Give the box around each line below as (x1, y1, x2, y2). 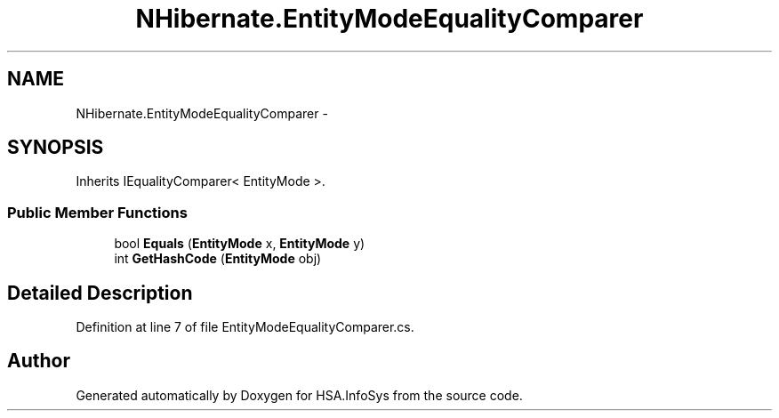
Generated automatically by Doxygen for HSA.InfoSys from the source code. (76, 387, 523, 403)
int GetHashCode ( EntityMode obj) (114, 251, 322, 267)
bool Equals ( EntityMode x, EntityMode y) (114, 236, 365, 252)
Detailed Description (7, 281, 193, 304)
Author (7, 350, 70, 373)
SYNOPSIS (7, 136, 104, 159)
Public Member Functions (7, 203, 188, 221)
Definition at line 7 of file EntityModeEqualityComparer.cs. (76, 319, 414, 335)
